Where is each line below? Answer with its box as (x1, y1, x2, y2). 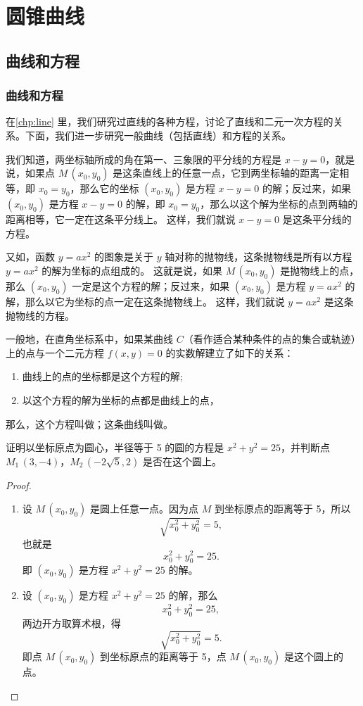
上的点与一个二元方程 (6, 345, 104, 360)
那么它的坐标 (79, 181, 139, 196)
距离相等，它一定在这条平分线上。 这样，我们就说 (6, 212, 236, 227)
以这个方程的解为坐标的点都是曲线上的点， (22, 392, 219, 407)
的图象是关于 (94, 249, 153, 264)
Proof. (6, 477, 32, 492)
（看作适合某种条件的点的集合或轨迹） (183, 332, 356, 346)
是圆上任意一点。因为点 (90, 501, 199, 516)
